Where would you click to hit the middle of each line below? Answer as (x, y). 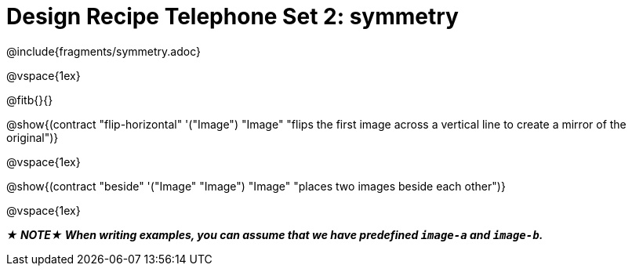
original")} (33, 137)
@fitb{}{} (30, 100)
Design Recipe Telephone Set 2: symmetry (232, 16)
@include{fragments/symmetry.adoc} (104, 51)
